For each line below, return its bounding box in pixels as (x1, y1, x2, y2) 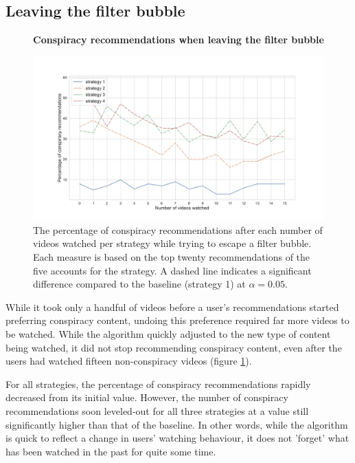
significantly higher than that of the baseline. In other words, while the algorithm (5, 417, 348, 431)
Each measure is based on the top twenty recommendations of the (33, 250, 310, 264)
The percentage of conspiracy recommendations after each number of (33, 222, 323, 237)
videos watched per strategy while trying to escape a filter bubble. (33, 236, 312, 250)
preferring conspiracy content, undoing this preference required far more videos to (5, 313, 350, 327)
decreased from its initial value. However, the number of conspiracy (5, 390, 288, 405)
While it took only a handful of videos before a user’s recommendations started (5, 299, 339, 314)
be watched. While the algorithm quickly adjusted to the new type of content (5, 327, 331, 341)
